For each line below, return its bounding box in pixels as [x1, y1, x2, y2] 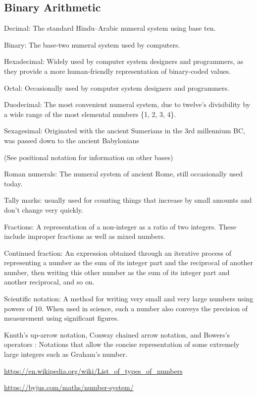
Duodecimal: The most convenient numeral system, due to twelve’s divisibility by [4, 99, 251, 110]
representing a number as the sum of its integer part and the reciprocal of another [4, 257, 254, 268]
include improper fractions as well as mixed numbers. [4, 231, 165, 241]
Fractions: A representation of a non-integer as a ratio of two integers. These [4, 221, 236, 231]
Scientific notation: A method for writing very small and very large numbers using [4, 293, 254, 304]
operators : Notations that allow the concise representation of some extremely [4, 339, 240, 349]
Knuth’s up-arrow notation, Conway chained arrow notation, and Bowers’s [4, 329, 230, 339]
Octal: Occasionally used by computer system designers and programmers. [4, 82, 229, 93]
